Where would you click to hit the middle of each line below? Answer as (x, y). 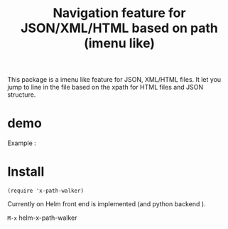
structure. (22, 95)
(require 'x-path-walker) (45, 191)
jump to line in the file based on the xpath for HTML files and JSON (105, 87)
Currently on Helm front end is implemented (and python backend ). (107, 204)
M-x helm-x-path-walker (42, 218)
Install (26, 172)
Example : (22, 143)
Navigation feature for (119, 13)
